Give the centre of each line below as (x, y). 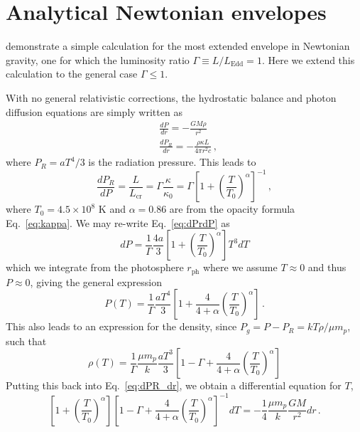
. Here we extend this (308, 59)
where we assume (240, 267)
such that (26, 341)
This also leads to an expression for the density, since (121, 326)
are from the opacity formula (232, 209)
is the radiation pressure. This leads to (172, 162)
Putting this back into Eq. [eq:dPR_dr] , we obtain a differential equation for (174, 385)
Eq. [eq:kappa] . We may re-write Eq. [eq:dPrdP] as (118, 222)
